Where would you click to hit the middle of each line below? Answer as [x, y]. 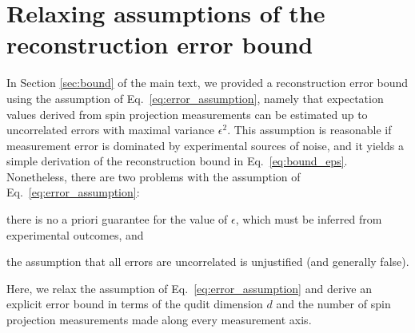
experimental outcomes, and [75, 234]
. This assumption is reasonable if [309, 130]
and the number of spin [333, 304]
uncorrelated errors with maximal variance [111, 130]
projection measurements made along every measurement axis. [159, 320]
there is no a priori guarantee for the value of [117, 219]
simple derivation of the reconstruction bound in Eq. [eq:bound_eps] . [177, 161]
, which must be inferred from [309, 219]
